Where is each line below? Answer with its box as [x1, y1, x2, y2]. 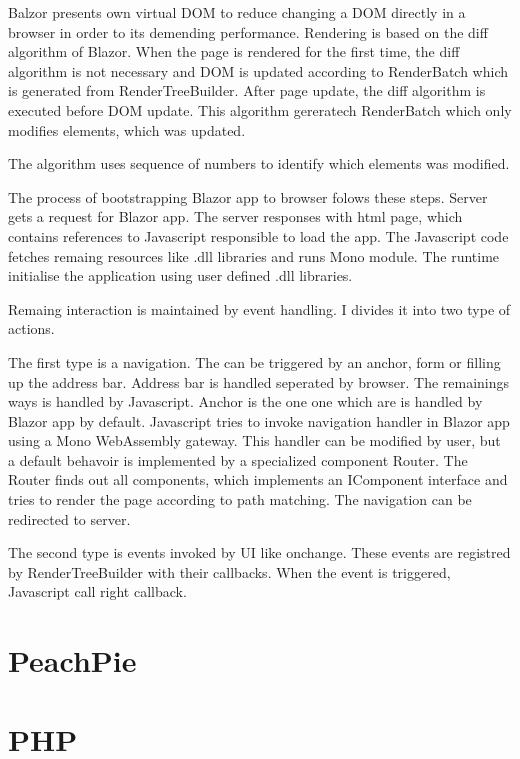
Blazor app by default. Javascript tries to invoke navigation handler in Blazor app [8, 410, 510, 431]
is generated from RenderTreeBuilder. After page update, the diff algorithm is [8, 80, 486, 101]
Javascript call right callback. [8, 581, 187, 602]
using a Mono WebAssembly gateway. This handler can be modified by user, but [8, 430, 501, 451]
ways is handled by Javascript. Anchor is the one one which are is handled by [8, 391, 483, 412]
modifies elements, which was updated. [8, 119, 246, 140]
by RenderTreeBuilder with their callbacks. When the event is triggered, [8, 561, 451, 582]
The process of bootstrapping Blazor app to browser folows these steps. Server [8, 186, 488, 207]
